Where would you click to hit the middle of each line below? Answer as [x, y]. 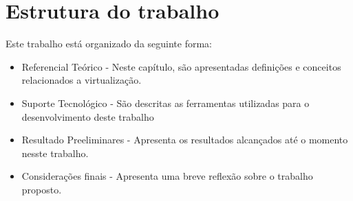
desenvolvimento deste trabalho [88, 116]
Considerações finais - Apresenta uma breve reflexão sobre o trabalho [167, 176]
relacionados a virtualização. [82, 80]
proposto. [42, 189]
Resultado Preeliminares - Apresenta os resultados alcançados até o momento [185, 140]
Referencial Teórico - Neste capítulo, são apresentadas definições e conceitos [181, 66]
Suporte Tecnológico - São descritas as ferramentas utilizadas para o [165, 103]
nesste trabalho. [55, 153]
